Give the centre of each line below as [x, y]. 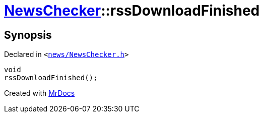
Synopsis [28, 35]
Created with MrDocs [40, 93]
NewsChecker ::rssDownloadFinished [132, 11]
